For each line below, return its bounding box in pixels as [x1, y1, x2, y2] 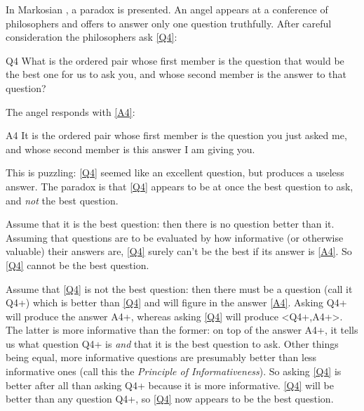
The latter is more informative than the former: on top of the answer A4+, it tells [6, 322, 358, 337]
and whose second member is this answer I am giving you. [6, 141, 255, 156]
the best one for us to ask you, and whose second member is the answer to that [6, 67, 346, 81]
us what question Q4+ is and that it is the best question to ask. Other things [6, 336, 339, 351]
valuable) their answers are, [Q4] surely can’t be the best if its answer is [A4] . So [6, 244, 352, 259]
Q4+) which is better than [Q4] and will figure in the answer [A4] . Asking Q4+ [6, 295, 347, 310]
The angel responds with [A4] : [6, 104, 135, 119]
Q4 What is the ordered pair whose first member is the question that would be [6, 53, 344, 67]
